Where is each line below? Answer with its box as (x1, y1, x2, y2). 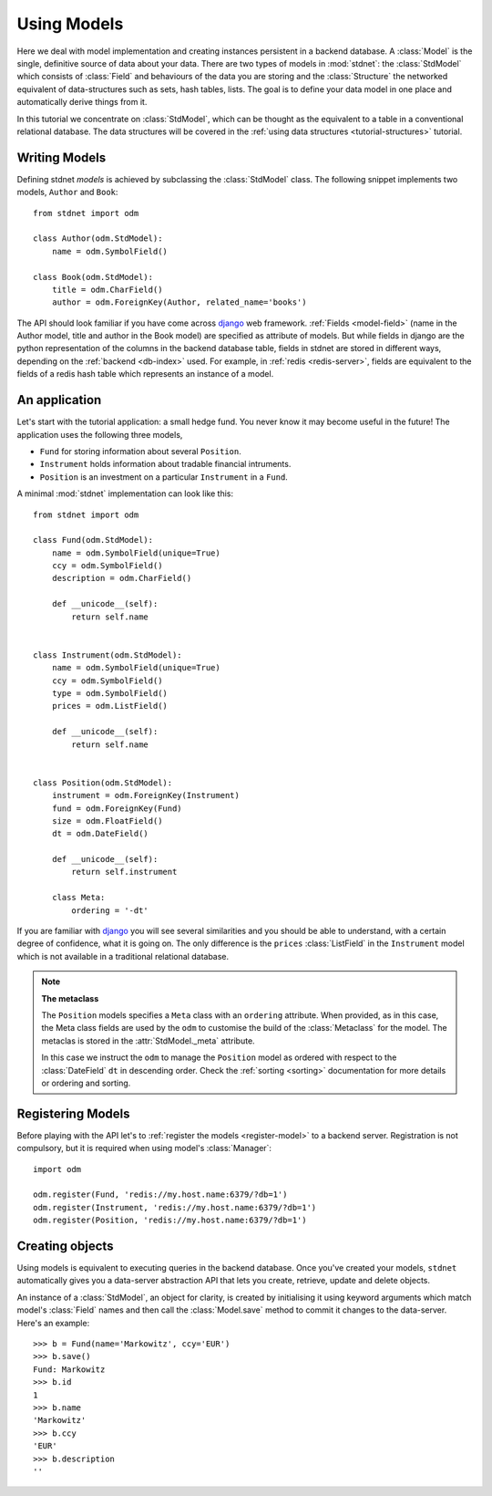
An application (16, 392, 102, 408)
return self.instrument (71, 867, 178, 878)
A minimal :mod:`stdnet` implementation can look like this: (16, 488, 234, 499)
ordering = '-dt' (71, 905, 149, 916)
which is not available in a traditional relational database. (16, 951, 230, 961)
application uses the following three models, (16, 429, 183, 440)
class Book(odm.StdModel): (33, 272, 154, 282)
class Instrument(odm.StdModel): (33, 649, 182, 660)
